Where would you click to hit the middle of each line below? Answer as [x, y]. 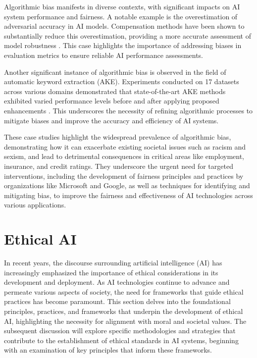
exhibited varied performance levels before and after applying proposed [112, 101]
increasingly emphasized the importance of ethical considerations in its [111, 272]
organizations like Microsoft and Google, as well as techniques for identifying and [127, 185]
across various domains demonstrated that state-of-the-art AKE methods [115, 91]
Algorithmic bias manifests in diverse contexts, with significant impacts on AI [122, 6]
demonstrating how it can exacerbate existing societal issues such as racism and [125, 146]
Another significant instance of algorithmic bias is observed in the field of [115, 72]
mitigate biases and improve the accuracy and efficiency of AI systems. [111, 120]
